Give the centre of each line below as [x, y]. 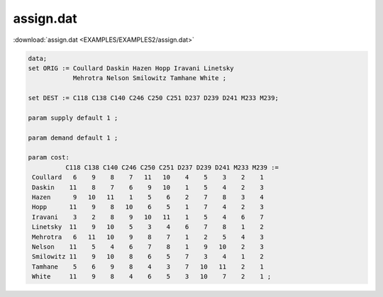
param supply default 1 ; [73, 118]
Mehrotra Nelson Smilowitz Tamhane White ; [150, 78]
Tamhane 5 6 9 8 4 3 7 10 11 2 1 [148, 267]
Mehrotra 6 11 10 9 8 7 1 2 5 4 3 [148, 237]
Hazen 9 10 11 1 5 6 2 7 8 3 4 [148, 197]
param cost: [49, 157]
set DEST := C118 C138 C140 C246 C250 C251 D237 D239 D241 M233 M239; [154, 98]
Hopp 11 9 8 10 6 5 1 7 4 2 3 [148, 207]
